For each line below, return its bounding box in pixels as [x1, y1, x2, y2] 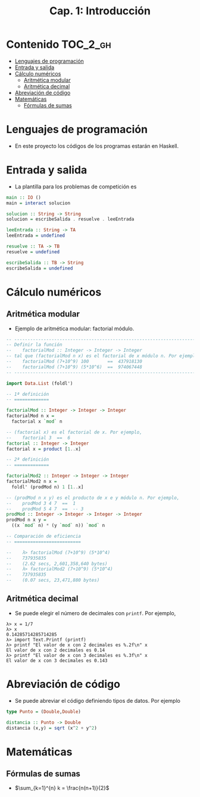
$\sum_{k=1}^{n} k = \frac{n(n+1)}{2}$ [14, 784, 110, 792]
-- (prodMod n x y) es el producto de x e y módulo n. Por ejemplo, [6, 495, 180, 501]
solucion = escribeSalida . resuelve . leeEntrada [6, 216, 135, 222]
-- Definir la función [6, 342, 62, 348]
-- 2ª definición [6, 457, 49, 463]
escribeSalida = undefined [6, 265, 73, 271]
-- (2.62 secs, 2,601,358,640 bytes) [6, 560, 108, 567]
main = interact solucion [6, 200, 70, 206]
